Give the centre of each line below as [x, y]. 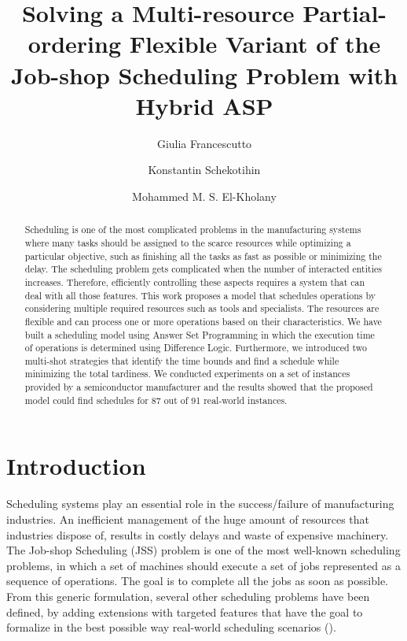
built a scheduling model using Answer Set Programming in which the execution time [200, 334]
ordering [75, 44]
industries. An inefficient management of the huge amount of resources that [188, 519]
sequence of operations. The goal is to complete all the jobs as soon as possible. [198, 581]
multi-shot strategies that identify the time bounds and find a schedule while [182, 360]
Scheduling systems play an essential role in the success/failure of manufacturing [200, 504]
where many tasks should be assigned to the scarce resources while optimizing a [188, 242]
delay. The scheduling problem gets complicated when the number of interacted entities [203, 269]
